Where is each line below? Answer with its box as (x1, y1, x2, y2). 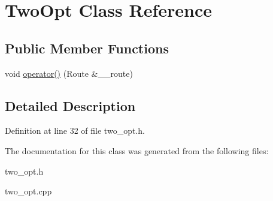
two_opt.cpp (5, 185, 52, 197)
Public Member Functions (5, 38, 169, 57)
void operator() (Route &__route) (5, 67, 133, 79)
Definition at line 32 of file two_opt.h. (5, 124, 145, 137)
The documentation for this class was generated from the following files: (5, 144, 269, 157)
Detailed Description (5, 96, 136, 115)
